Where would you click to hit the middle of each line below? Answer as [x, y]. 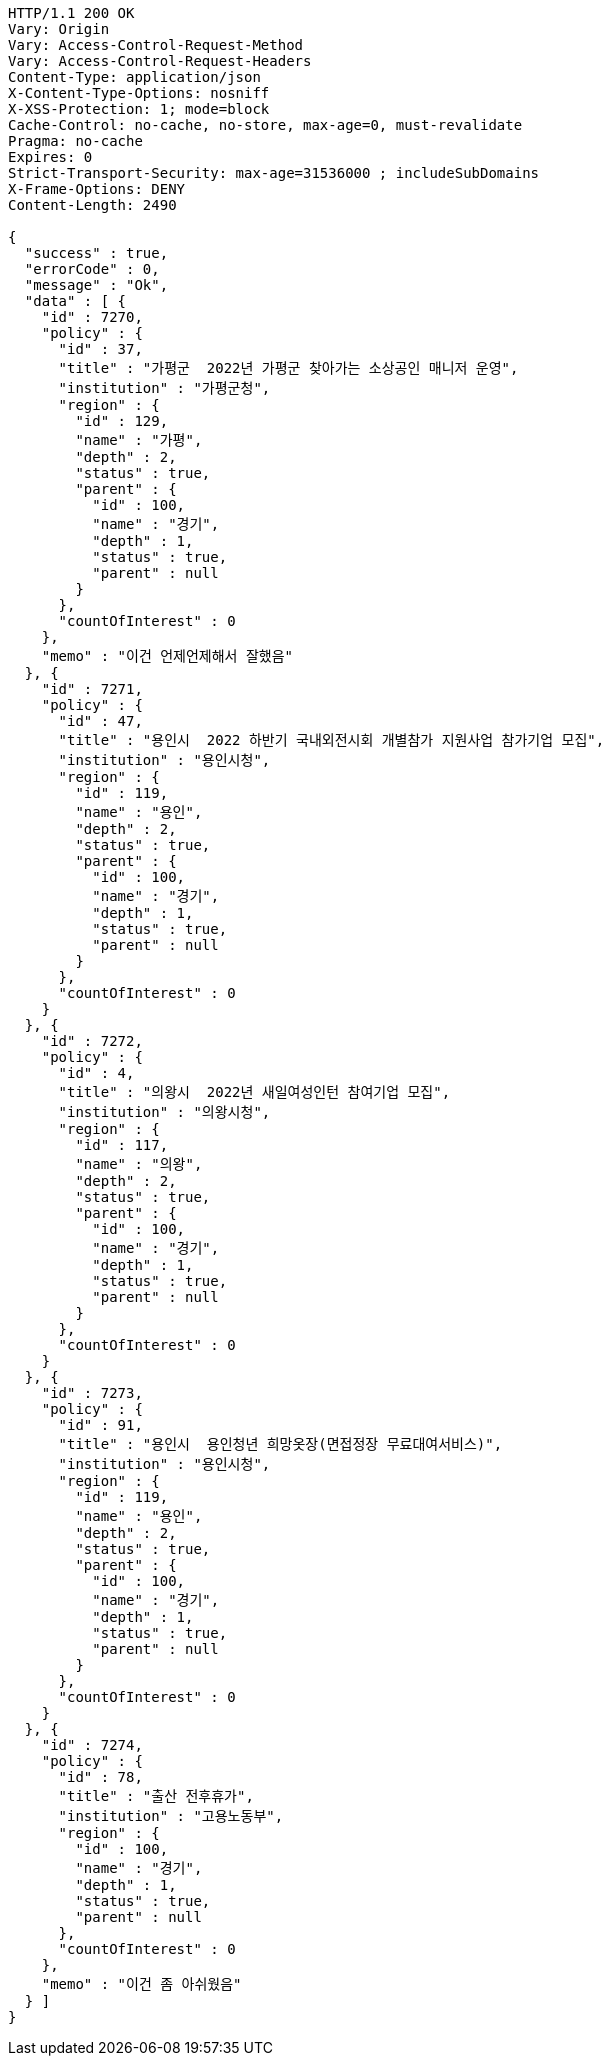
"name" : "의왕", [139, 1164]
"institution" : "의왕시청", [164, 1112]
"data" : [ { [75, 301]
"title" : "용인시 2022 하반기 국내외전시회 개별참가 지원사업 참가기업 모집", [331, 740]
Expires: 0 [50, 157]
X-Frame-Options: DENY [97, 189]
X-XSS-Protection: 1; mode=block [139, 109]
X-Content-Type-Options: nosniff [139, 93]
